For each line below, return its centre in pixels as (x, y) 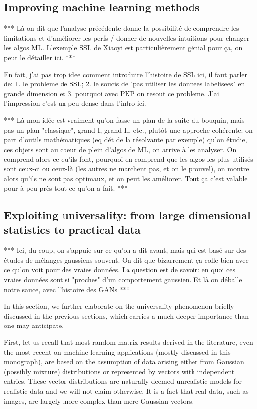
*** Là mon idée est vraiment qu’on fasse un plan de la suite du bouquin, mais (124, 120)
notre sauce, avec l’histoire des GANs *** (67, 289)
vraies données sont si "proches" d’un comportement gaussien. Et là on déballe (123, 280)
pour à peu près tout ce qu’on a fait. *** (66, 188)
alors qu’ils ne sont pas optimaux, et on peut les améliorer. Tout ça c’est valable (126, 178)
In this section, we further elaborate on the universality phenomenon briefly (119, 306)
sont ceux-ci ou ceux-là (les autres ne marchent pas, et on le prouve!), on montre (127, 168)
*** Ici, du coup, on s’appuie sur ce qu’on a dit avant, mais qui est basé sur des (125, 250)
